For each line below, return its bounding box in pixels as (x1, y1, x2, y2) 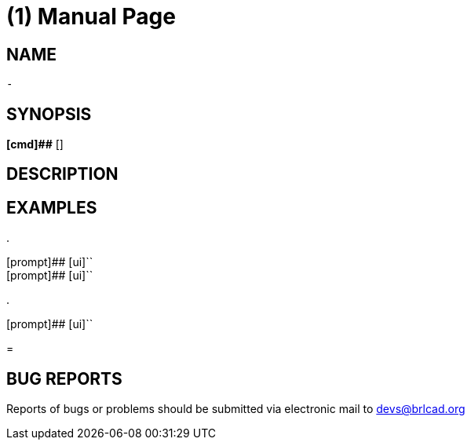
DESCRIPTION (6, 164, 119, 185)
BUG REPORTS (6, 368, 122, 389)
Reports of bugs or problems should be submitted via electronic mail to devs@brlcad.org (6, 402, 466, 416)
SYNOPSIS (6, 104, 92, 124)
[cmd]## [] (6, 137, 64, 152)
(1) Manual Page (6, 3, 176, 30)
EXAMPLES (6, 197, 97, 218)
